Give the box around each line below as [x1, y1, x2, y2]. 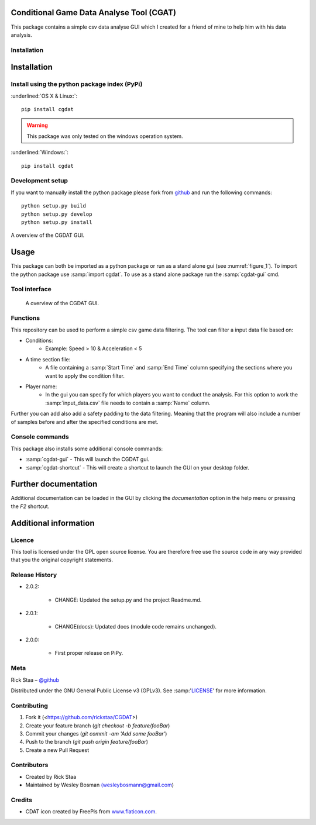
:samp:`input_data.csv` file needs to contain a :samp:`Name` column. [45, 399, 211, 406]
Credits [11, 796, 32, 804]
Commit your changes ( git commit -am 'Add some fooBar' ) [25, 730, 167, 737]
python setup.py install [21, 219, 92, 225]
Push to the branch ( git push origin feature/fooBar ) [25, 738, 149, 745]
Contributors [11, 761, 49, 769]
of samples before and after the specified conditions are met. [11, 418, 159, 425]
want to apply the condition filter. [45, 372, 125, 379]
